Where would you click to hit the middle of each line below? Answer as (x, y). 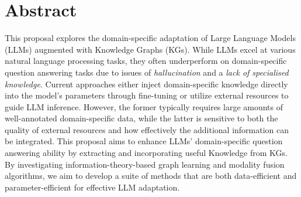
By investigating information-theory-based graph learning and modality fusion (145, 164)
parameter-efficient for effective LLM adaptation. (92, 187)
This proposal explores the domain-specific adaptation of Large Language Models (150, 38)
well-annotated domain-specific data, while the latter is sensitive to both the (141, 118)
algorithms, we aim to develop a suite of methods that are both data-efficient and (151, 176)
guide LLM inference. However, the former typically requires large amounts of (144, 106)
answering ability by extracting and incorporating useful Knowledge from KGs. (146, 153)
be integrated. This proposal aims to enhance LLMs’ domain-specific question (144, 141)
